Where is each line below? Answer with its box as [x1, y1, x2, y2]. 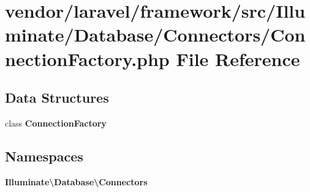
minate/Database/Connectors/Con [5, 22, 306, 47]
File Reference [176, 46, 300, 71]
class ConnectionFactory [5, 116, 107, 129]
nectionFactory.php [5, 46, 170, 71]
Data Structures [5, 88, 109, 107]
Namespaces [5, 146, 83, 165]
